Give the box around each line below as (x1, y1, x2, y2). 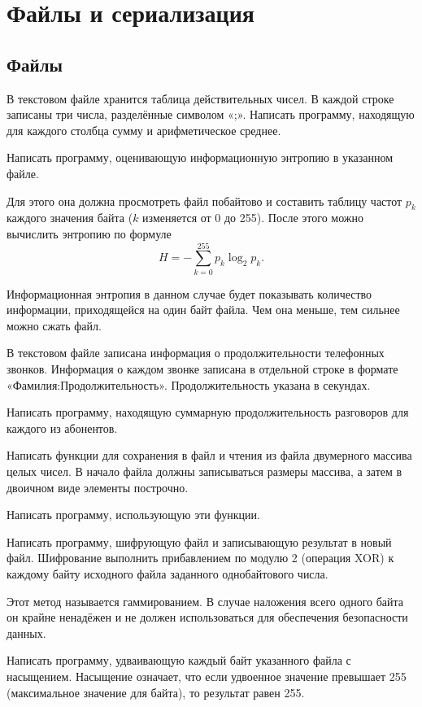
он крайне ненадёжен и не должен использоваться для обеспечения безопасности (7, 609, 408, 626)
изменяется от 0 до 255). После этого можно (142, 209, 363, 226)
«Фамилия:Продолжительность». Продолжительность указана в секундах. (7, 376, 371, 393)
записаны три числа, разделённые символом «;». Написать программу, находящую (7, 106, 415, 123)
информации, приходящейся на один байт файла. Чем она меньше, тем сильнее (7, 301, 400, 318)
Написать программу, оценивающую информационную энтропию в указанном (7, 149, 394, 166)
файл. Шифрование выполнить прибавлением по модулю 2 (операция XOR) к (7, 549, 394, 566)
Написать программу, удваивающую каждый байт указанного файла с (7, 652, 351, 669)
